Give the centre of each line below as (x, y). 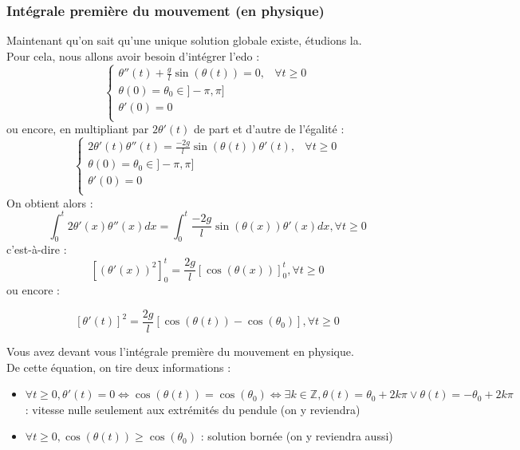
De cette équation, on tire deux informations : (119, 367)
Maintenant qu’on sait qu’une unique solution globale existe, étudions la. (184, 40)
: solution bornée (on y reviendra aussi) (297, 436)
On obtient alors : (50, 202)
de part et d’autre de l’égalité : (269, 129)
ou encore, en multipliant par (78, 129)
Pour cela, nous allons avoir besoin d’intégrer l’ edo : (133, 55)
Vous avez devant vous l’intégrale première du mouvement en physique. (180, 351)
